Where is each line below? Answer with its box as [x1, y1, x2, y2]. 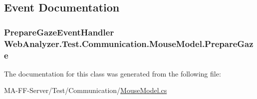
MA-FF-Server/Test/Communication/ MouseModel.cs [4, 85, 167, 95]
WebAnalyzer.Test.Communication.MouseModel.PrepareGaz [4, 37, 254, 49]
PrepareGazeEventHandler [4, 25, 114, 38]
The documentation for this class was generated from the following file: [4, 68, 221, 78]
